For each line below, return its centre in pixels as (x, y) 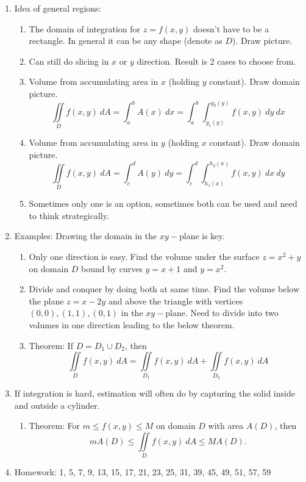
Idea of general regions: (58, 8)
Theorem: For (55, 426)
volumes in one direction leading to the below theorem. (132, 325)
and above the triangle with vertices (176, 300)
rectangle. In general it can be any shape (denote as (126, 41)
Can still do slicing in (69, 61)
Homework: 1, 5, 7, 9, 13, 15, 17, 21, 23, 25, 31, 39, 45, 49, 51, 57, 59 (143, 472)
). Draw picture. (262, 41)
